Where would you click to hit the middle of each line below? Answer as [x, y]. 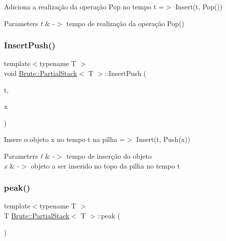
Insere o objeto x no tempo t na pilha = [65, 139]
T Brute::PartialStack [37, 215]
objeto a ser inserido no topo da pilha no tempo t [105, 165]
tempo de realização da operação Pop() [125, 23]
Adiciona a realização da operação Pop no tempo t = [84, 6]
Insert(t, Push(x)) [163, 139]
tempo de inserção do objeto [109, 155]
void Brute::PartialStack [41, 73]
